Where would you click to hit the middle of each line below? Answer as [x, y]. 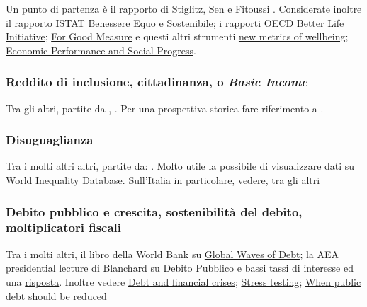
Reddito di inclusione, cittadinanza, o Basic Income [157, 82]
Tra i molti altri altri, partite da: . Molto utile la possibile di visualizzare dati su [180, 166]
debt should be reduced [56, 295]
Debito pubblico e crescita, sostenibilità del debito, [154, 211]
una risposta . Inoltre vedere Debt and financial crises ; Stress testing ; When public [183, 281]
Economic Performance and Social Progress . [101, 50]
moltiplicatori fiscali [64, 227]
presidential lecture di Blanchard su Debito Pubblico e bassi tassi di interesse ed [180, 268]
